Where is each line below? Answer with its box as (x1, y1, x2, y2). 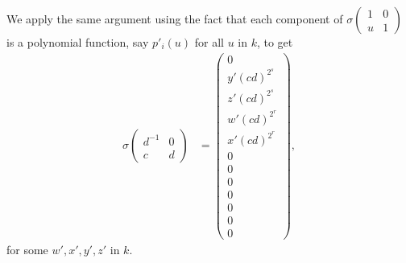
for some (6, 241, 48, 258)
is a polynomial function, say (6, 34, 149, 50)
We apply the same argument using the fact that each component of (6, 10, 343, 27)
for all (194, 34, 224, 50)
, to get (256, 34, 293, 50)
